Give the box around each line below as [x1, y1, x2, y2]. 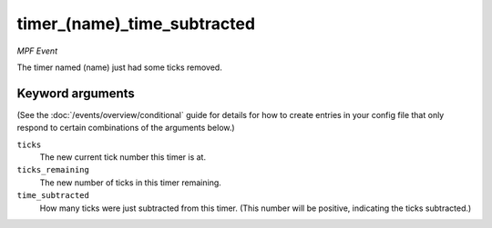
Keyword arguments [16, 85, 136, 101]
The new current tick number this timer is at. [39, 152, 207, 163]
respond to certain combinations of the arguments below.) [16, 123, 236, 134]
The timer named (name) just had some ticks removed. [16, 62, 222, 73]
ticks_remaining [16, 164, 90, 175]
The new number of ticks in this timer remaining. [39, 177, 222, 188]
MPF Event [16, 45, 58, 56]
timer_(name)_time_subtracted [16, 14, 255, 34]
